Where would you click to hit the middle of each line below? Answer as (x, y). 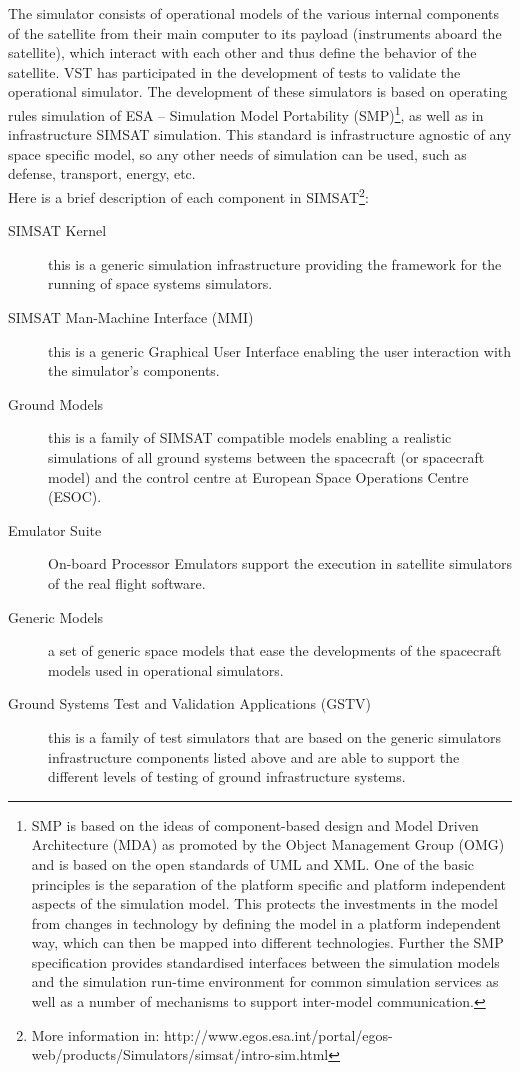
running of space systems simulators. (160, 283)
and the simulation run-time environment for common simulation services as (265, 981)
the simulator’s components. (134, 370)
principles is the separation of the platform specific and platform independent (268, 883)
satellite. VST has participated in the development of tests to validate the (234, 71)
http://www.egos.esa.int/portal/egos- (278, 1034)
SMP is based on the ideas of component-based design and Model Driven (255, 824)
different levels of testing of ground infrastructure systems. (227, 776)
